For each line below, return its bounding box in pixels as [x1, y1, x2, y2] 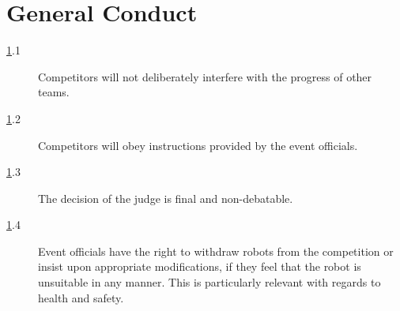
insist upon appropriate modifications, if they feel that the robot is [38, 258, 361, 275]
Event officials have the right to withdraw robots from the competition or [38, 242, 394, 259]
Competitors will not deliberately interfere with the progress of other [38, 68, 372, 84]
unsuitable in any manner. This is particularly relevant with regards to [38, 274, 381, 290]
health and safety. [38, 289, 124, 305]
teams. [38, 84, 70, 100]
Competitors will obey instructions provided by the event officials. [38, 137, 358, 153]
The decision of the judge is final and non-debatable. [38, 189, 293, 206]
